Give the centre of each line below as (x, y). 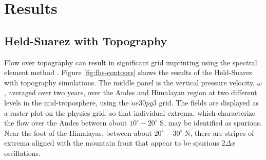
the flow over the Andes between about (66, 123)
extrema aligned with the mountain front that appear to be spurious (112, 143)
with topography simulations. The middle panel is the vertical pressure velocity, (130, 82)
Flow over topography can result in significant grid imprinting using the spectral (131, 62)
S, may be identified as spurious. (211, 123)
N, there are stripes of (219, 132)
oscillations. (22, 153)
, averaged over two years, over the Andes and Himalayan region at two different (131, 92)
